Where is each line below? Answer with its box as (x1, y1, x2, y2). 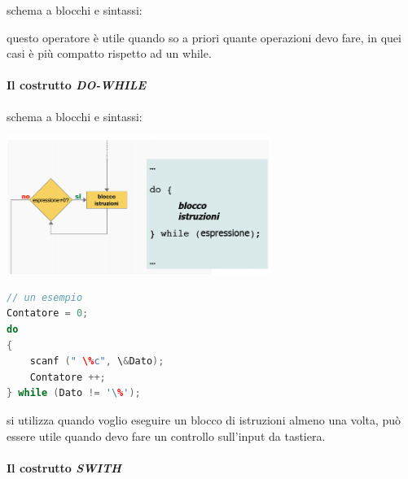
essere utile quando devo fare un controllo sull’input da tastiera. (7, 427, 326, 444)
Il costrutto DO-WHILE (7, 76, 147, 94)
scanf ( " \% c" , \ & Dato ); (29, 355, 165, 368)
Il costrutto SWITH (7, 459, 121, 476)
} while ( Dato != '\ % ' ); (7, 387, 141, 399)
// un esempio (7, 291, 83, 303)
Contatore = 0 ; (7, 307, 89, 320)
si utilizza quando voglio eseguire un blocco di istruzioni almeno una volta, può (7, 412, 401, 428)
